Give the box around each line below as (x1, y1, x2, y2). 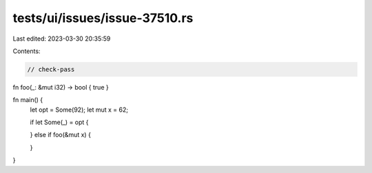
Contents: (12, 47, 41, 55)
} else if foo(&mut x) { (30, 131, 91, 139)
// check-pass (27, 65, 75, 73)
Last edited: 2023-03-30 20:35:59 (12, 34, 111, 43)
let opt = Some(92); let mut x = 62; (30, 105, 129, 114)
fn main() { (12, 96, 43, 104)
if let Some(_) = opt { (30, 118, 89, 127)
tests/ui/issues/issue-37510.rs (12, 10, 194, 26)
